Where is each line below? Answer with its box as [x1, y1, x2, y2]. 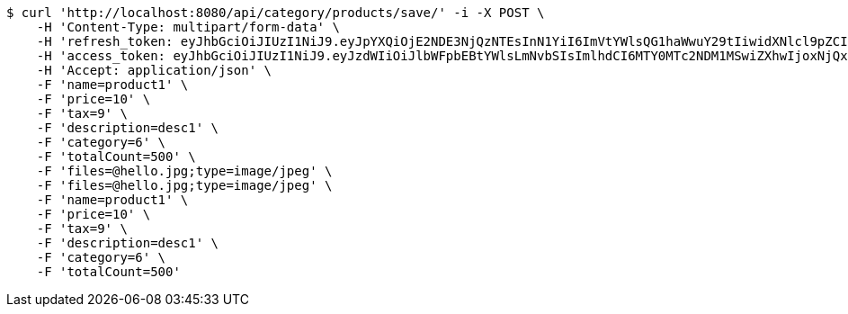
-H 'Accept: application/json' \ [36, 63, 272, 77]
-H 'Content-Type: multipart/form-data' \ [36, 20, 340, 34]
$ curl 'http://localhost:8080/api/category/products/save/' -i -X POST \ [6, 5, 545, 20]
